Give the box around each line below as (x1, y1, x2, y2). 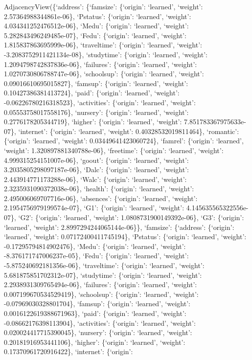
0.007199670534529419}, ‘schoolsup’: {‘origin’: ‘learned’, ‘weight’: (4, 289, 199, 299)
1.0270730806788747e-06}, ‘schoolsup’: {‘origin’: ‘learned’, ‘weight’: (4, 68, 204, 79)
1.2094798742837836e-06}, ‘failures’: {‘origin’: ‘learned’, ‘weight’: (4, 59, 197, 69)
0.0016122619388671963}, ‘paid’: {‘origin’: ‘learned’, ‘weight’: (4, 308, 186, 318)
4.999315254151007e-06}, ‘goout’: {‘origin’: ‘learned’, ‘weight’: (4, 155, 189, 165)
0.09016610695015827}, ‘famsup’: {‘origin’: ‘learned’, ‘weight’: (4, 78, 188, 88)
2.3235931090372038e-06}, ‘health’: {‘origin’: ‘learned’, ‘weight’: (4, 183, 194, 194)
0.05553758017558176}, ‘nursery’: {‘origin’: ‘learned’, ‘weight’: (4, 107, 189, 117)
